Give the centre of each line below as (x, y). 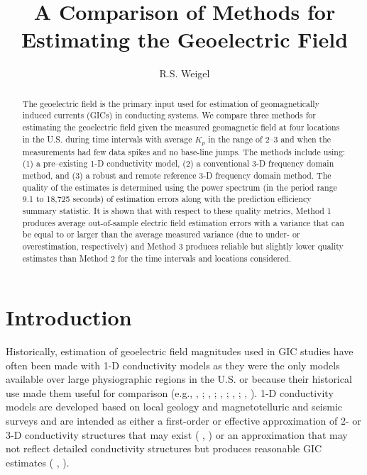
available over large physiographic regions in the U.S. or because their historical (179, 379)
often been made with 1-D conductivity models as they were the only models (173, 365)
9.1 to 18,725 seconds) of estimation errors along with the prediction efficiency (167, 199)
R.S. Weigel (185, 73)
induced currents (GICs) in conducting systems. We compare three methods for (169, 115)
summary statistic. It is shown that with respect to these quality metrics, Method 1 (177, 210)
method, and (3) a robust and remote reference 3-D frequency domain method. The (177, 175)
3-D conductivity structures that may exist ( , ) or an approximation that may (177, 434)
